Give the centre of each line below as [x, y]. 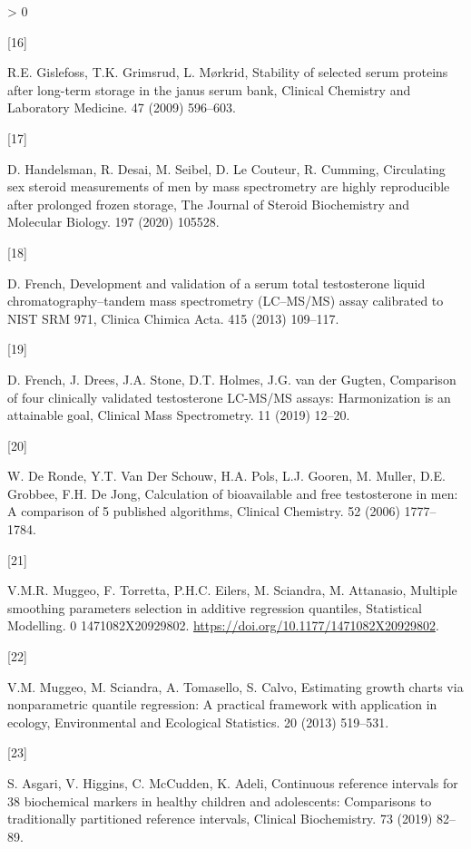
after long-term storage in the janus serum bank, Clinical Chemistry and [209, 89]
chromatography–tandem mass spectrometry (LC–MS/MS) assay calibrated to [226, 301]
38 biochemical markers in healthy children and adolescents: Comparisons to [220, 800]
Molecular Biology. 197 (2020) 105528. [113, 222]
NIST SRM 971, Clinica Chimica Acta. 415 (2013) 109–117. [173, 318]
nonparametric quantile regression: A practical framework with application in [222, 704]
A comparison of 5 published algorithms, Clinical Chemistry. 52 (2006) [204, 511]
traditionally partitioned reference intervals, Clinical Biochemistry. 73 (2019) [220, 819]
